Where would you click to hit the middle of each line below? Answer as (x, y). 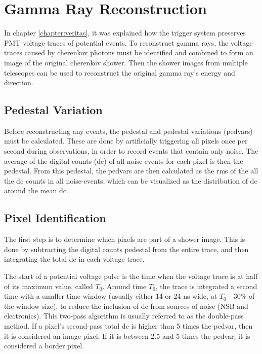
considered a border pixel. (44, 346)
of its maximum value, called (49, 286)
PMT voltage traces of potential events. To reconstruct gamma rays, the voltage (128, 42)
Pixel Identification (55, 218)
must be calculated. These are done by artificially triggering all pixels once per (126, 141)
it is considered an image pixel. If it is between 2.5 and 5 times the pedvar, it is (127, 335)
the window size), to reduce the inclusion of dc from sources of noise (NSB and (126, 306)
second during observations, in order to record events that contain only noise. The (131, 151)
